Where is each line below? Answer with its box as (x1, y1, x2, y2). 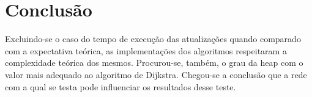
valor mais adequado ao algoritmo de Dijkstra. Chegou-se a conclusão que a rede (5, 68, 307, 81)
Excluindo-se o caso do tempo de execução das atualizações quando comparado (5, 32, 301, 45)
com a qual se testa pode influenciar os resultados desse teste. (5, 80, 236, 93)
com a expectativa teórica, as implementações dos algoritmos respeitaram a (5, 44, 287, 57)
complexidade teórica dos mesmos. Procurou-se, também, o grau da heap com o (5, 56, 303, 69)
